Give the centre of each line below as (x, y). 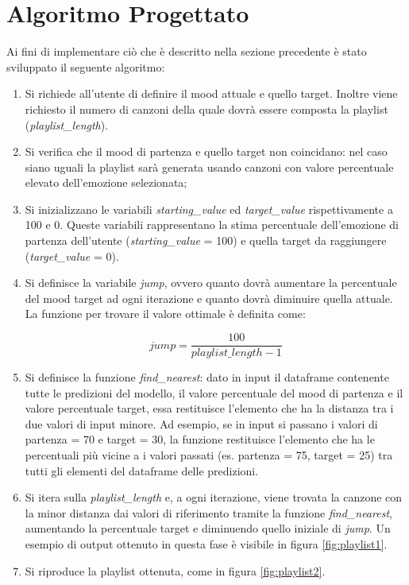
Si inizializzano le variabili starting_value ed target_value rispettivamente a (209, 209)
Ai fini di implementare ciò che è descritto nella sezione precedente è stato (187, 51)
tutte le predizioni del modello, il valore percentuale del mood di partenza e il (214, 392)
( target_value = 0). (72, 256)
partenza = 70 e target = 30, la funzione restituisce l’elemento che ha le (200, 439)
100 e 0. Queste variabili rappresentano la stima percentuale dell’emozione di (212, 225)
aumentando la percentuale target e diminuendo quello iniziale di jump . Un (208, 528)
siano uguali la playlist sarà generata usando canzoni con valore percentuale (209, 167)
